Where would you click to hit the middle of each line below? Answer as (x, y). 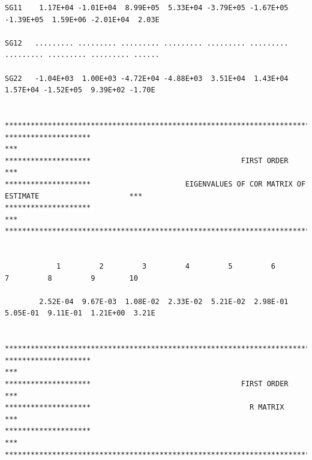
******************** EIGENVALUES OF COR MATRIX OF (155, 184)
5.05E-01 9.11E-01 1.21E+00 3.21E (80, 313)
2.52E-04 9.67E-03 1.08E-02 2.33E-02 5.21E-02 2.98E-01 (164, 301)
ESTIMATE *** (74, 196)
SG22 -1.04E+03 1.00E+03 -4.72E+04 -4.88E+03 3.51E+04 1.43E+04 (147, 78)
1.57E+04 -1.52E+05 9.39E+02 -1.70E (80, 90)
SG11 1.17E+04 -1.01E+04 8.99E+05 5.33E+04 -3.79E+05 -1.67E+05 (147, 8)
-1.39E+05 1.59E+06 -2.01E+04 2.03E (82, 19)
